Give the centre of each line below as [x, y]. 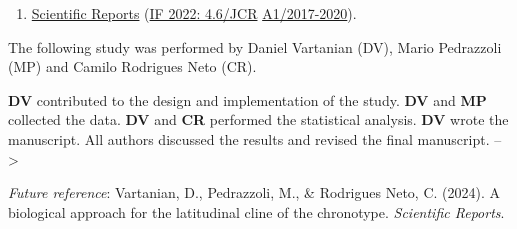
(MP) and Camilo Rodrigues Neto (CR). [132, 66]
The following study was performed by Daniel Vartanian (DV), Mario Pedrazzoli [255, 46]
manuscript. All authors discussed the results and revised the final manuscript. [249, 138]
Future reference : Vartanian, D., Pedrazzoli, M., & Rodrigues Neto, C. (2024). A [254, 192]
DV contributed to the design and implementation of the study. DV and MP [247, 99]
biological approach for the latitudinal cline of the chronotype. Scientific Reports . [256, 211]
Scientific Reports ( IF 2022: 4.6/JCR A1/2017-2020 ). [194, 13]
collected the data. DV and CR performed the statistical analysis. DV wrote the [258, 119]
